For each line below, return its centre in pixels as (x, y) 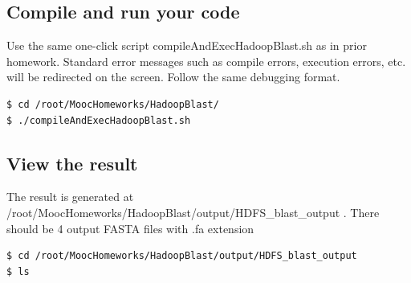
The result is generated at (70, 197)
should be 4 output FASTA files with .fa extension (130, 228)
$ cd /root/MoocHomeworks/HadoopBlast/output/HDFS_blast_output (182, 256)
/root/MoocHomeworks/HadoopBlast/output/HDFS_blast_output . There (193, 212)
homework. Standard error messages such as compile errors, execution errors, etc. (206, 61)
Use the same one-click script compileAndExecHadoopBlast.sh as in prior (187, 45)
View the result (72, 163)
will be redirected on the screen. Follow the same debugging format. (173, 77)
